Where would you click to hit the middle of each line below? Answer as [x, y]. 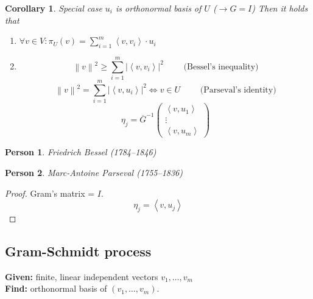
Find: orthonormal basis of [56, 288]
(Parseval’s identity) [238, 90]
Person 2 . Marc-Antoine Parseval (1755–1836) [94, 172]
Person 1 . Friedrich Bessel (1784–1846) [81, 152]
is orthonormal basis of [159, 8]
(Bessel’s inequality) [221, 67]
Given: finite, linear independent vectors [82, 276]
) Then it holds [280, 8]
